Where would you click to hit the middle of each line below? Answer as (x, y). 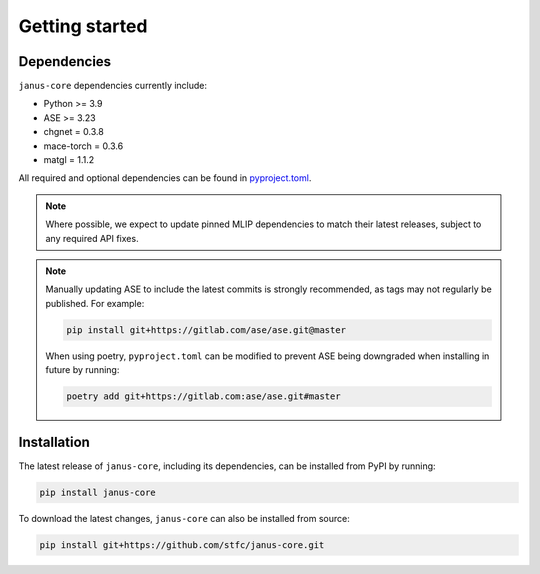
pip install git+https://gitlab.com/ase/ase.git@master (206, 329)
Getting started (83, 26)
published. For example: (95, 303)
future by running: (82, 370)
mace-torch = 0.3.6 (83, 146)
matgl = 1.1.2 (69, 160)
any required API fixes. (92, 238)
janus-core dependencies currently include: (113, 86)
